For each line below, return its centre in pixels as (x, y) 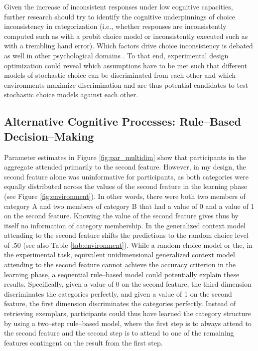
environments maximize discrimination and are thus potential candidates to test (126, 85)
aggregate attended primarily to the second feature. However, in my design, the (125, 167)
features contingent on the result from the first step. (83, 342)
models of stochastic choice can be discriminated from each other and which (120, 75)
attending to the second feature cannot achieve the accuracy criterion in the (120, 264)
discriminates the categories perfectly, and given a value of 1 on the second (118, 293)
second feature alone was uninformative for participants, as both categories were (126, 176)
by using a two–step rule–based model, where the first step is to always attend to (128, 323)
